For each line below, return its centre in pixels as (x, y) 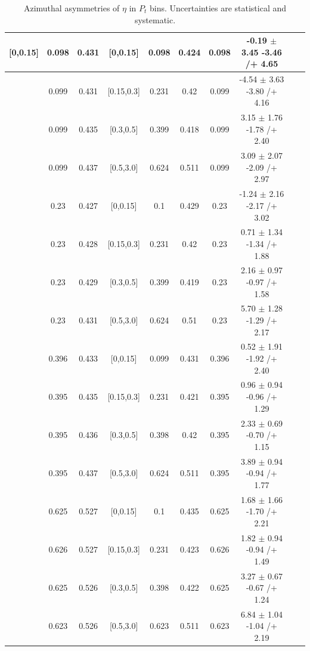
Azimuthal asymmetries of (72, 8)
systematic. (155, 19)
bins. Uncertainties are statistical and (218, 8)
